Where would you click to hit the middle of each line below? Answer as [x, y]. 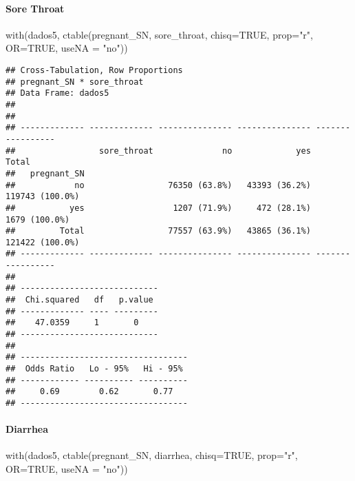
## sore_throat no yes [158, 151]
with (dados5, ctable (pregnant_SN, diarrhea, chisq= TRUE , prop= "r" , [152, 455]
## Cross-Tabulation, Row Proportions [94, 70]
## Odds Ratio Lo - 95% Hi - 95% [94, 369]
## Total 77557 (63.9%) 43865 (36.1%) [158, 231]
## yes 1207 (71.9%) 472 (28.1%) [158, 208]
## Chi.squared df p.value [79, 300]
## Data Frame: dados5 [57, 93]
